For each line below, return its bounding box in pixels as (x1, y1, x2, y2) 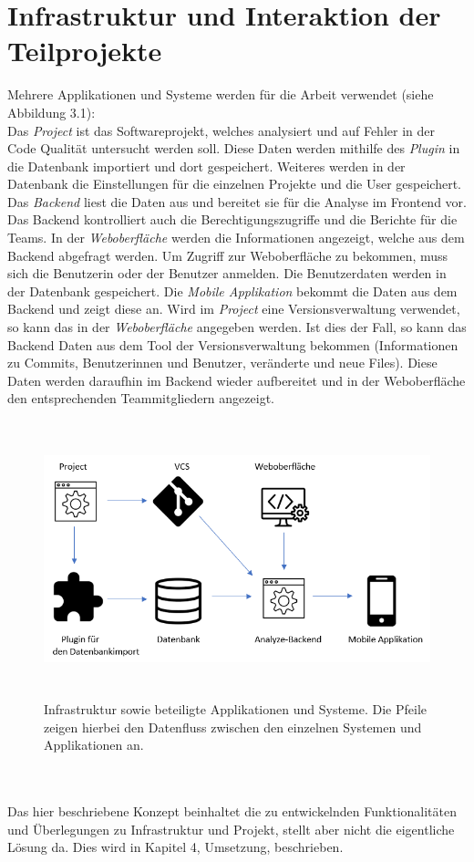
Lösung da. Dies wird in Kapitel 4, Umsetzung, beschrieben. (7, 837, 344, 857)
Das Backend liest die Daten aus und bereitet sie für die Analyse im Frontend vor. (7, 192, 467, 211)
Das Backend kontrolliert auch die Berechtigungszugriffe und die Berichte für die (7, 210, 458, 229)
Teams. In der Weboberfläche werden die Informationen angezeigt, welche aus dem (7, 228, 465, 247)
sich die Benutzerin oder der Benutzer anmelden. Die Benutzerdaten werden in (7, 264, 447, 283)
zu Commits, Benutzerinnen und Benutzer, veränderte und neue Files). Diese (7, 353, 438, 372)
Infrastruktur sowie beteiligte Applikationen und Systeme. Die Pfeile (44, 699, 427, 718)
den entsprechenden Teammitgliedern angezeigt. (7, 389, 274, 408)
